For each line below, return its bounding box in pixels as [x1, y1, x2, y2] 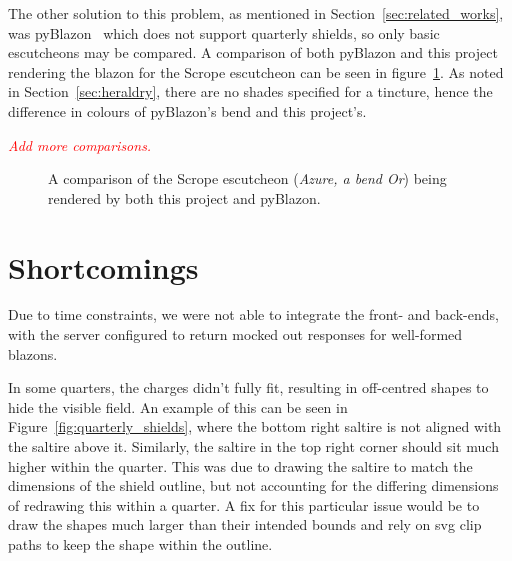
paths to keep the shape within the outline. [8, 534, 273, 554]
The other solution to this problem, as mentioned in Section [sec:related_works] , [8, 3, 504, 23]
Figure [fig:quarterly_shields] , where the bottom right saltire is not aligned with [8, 416, 502, 437]
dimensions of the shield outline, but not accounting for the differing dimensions [8, 475, 499, 496]
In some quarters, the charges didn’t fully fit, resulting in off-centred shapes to [8, 377, 489, 398]
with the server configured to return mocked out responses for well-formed [8, 324, 463, 345]
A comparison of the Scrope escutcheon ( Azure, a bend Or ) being [48, 168, 447, 189]
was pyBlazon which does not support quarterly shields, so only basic [8, 22, 440, 43]
